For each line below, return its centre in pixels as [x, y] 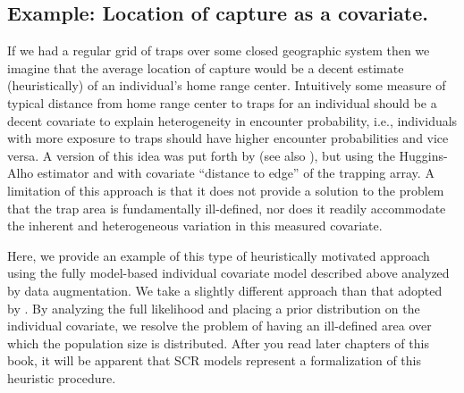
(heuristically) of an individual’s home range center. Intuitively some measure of [227, 85]
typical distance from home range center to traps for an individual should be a [222, 102]
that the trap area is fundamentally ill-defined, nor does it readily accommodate [227, 208]
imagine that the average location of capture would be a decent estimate [206, 67]
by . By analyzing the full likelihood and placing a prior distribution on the [214, 308]
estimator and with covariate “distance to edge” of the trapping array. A [236, 173]
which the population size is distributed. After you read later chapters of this [218, 343]
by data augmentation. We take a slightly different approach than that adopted [225, 290]
